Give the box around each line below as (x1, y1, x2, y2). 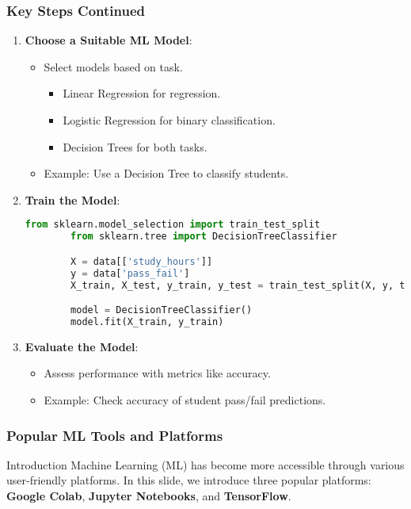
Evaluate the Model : (25, 338, 139, 354)
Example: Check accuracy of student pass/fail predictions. (44, 392, 326, 408)
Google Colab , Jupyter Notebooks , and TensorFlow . (6, 488, 291, 503)
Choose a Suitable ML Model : (25, 32, 192, 48)
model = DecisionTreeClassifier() (70, 304, 253, 316)
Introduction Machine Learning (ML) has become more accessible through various (6, 456, 405, 473)
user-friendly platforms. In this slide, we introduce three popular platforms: (6, 472, 371, 488)
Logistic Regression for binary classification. (63, 112, 276, 128)
